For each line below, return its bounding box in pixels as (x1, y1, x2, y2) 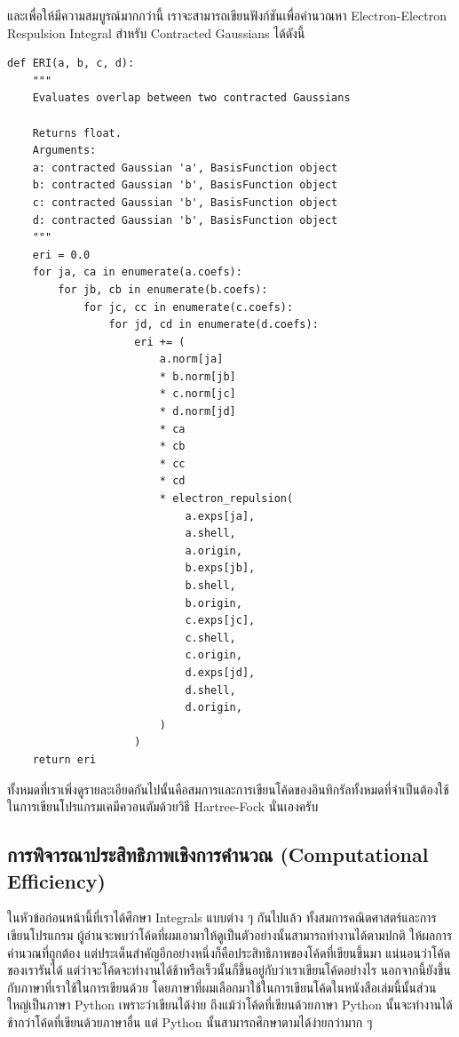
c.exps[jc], (185, 614, 256, 627)
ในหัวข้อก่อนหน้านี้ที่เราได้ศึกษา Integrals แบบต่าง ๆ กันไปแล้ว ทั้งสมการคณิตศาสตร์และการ (7, 908, 437, 927)
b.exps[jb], (185, 562, 256, 575)
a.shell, (185, 527, 236, 540)
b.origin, (185, 596, 242, 610)
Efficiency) (7, 866, 106, 894)
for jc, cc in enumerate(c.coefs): (83, 300, 294, 314)
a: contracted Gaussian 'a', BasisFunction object (32, 161, 338, 174)
